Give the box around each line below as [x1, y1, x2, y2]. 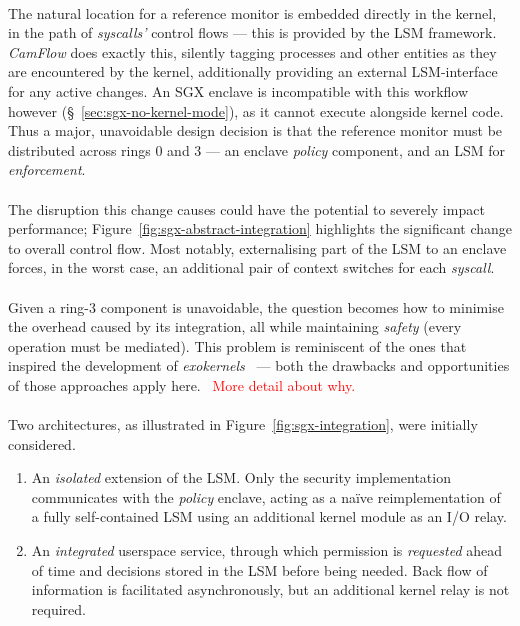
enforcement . [8, 159, 86, 180]
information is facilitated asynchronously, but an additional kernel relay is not [31, 579, 510, 600]
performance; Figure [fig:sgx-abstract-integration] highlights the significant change [8, 218, 512, 239]
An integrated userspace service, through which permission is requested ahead [31, 540, 503, 561]
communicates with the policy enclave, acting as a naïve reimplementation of [31, 486, 501, 507]
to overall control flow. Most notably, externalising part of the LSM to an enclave [8, 237, 507, 258]
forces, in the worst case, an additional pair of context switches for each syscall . [8, 257, 495, 278]
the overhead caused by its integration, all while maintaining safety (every [8, 316, 462, 337]
